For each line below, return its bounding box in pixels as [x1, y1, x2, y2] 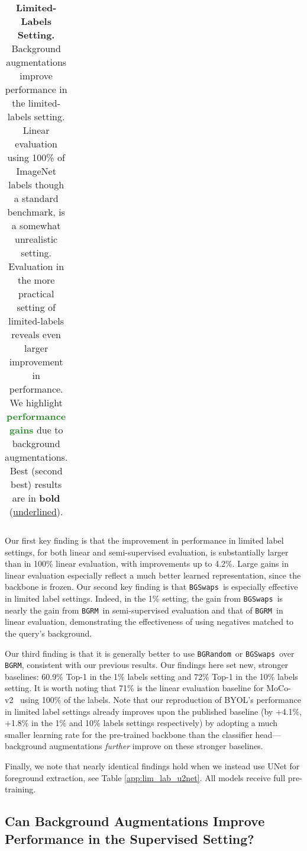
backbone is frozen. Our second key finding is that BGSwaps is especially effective [5, 580, 298, 593]
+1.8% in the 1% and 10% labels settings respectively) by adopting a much [5, 717, 278, 729]
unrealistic [15, 232, 58, 246]
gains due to [9, 423, 63, 436]
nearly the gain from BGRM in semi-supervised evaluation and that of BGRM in [5, 603, 283, 616]
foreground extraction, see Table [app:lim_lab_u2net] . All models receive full [5, 771, 286, 783]
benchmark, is [7, 205, 65, 219]
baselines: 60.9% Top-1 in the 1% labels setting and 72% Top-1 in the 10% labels [5, 670, 298, 682]
